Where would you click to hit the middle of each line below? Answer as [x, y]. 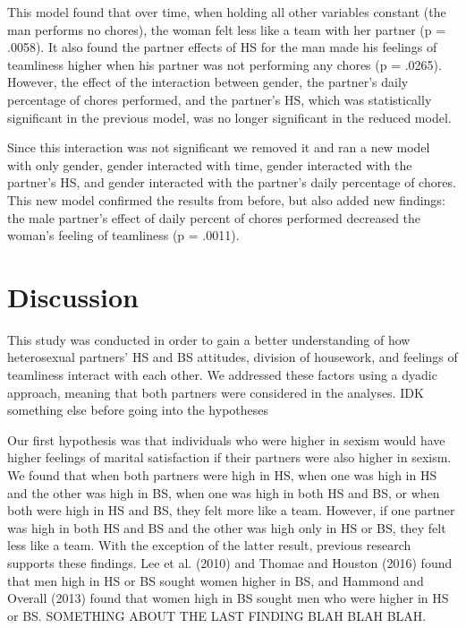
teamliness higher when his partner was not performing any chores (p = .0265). [225, 64]
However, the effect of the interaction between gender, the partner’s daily [208, 82]
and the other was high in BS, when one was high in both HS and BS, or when [224, 492]
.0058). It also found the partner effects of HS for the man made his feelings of [222, 47]
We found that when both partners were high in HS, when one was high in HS [222, 475]
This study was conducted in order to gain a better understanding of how [209, 339]
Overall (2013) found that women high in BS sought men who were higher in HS [228, 598]
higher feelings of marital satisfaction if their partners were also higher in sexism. [229, 457]
